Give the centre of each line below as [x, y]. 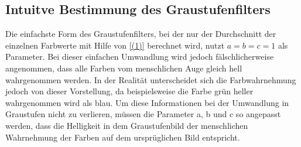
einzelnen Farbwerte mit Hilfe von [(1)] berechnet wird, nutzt [115, 45]
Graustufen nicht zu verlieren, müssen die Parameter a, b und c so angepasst [143, 114]
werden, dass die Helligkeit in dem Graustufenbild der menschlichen [127, 125]
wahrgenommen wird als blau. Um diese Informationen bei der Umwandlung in [147, 102]
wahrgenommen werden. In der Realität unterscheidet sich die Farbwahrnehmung [151, 79]
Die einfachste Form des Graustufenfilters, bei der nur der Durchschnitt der [141, 34]
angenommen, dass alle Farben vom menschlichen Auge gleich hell [124, 68]
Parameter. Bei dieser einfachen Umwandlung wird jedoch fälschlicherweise [140, 57]
